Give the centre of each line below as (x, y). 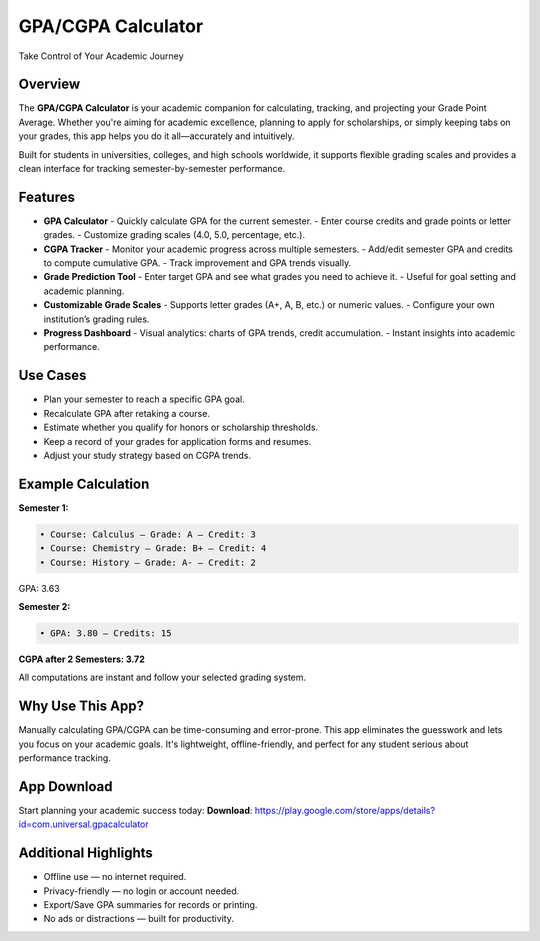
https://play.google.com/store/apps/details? (344, 810)
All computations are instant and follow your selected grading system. (162, 677)
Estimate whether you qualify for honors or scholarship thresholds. (181, 427)
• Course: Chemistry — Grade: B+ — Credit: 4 (153, 548)
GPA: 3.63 (39, 588)
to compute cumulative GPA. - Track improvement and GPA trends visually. (197, 263)
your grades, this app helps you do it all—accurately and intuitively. (156, 136)
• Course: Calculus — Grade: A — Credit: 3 (148, 534)
